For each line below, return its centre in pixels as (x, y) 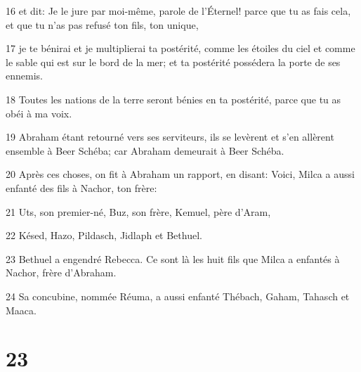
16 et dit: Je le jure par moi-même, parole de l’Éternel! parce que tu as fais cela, (178, 11)
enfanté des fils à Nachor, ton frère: (81, 187)
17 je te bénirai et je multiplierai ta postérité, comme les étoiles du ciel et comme (180, 48)
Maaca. (21, 310)
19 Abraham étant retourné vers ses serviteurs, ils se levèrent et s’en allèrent (170, 137)
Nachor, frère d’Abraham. (61, 272)
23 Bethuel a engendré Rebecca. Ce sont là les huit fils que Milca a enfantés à (173, 258)
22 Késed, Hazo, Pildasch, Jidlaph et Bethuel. (104, 235)
